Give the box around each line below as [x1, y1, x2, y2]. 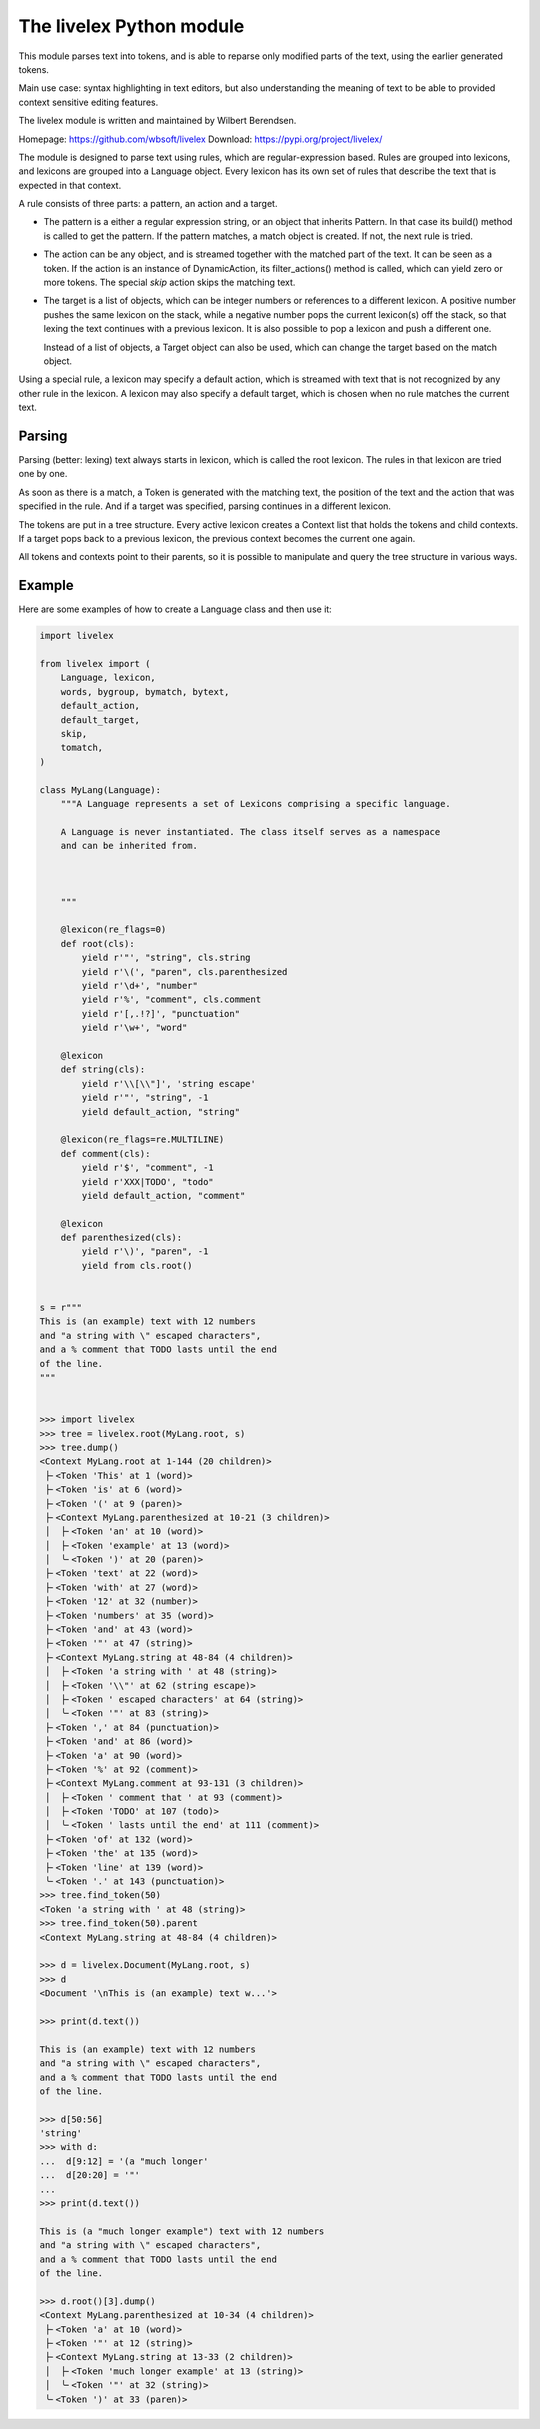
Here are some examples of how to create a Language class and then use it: [18, 603, 332, 615]
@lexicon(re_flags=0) [60, 924, 167, 935]
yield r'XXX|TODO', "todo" [81, 1176, 214, 1187]
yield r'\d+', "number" [81, 980, 199, 992]
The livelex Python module [18, 15, 245, 37]
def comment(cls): [60, 1148, 151, 1159]
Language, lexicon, [60, 672, 157, 684]
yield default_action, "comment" [81, 1190, 246, 1201]
